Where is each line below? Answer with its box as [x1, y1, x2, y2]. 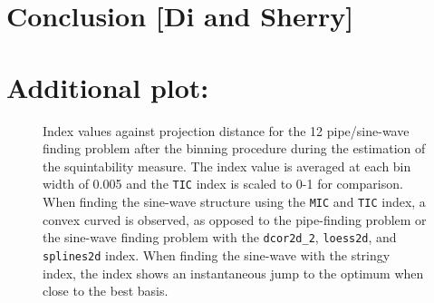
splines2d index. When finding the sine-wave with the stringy [43, 245, 391, 264]
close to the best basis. [43, 281, 169, 300]
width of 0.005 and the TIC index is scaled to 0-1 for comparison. [43, 174, 403, 193]
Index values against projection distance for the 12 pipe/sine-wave [43, 121, 410, 140]
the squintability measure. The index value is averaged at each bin [43, 156, 411, 175]
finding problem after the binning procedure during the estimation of [43, 139, 426, 158]
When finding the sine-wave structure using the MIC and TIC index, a [43, 191, 426, 210]
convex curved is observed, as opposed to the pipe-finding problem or [43, 210, 427, 229]
